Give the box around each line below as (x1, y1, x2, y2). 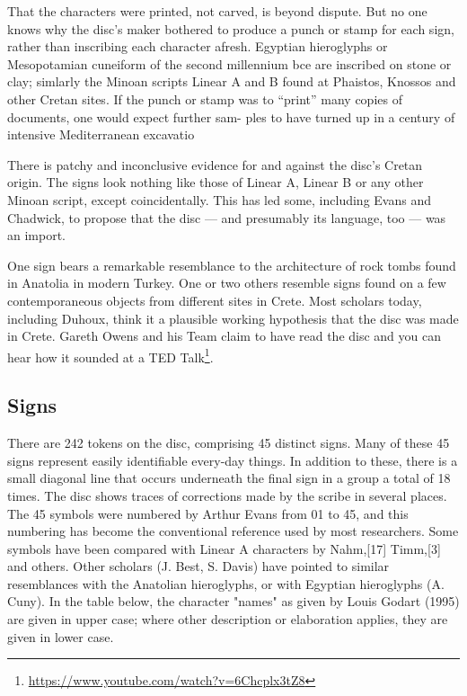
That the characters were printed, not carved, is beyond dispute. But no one (7, 2, 427, 20)
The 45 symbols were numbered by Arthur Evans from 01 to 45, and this (7, 504, 409, 522)
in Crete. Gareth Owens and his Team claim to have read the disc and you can (7, 326, 442, 345)
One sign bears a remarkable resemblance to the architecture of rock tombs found (7, 255, 456, 274)
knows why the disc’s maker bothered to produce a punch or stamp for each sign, (7, 19, 454, 38)
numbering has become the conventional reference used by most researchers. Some (7, 522, 459, 540)
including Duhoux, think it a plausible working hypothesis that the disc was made (7, 308, 459, 327)
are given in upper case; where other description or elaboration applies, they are (7, 610, 448, 629)
